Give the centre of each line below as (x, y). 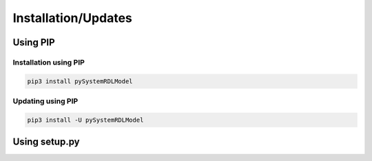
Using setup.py (46, 142)
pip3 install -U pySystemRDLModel (85, 120)
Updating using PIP (45, 101)
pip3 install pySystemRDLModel (80, 81)
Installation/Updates (72, 18)
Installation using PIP (49, 62)
